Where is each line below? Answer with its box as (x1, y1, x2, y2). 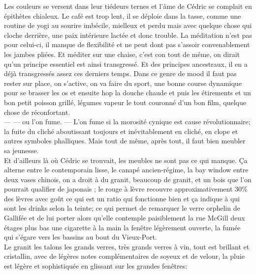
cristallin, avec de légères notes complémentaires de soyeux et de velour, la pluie (4, 251, 245, 261)
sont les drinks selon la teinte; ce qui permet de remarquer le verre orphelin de (4, 203, 240, 213)
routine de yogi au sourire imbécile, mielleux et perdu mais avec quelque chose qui (4, 20, 252, 30)
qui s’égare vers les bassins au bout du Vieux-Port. (4, 232, 157, 242)
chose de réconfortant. (4, 107, 70, 117)
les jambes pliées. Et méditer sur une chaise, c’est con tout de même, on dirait (4, 49, 240, 59)
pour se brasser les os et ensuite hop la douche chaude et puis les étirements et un (4, 87, 251, 98)
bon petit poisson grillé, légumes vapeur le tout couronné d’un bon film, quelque (4, 97, 246, 107)
